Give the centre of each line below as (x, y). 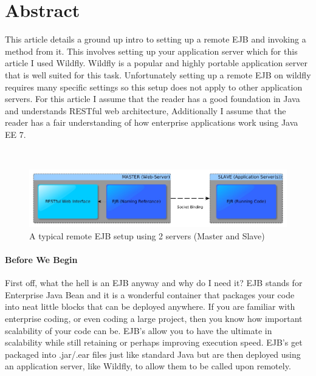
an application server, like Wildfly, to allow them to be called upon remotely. (148, 366)
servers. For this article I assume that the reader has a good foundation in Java (153, 99)
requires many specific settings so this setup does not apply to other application (154, 87)
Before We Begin (41, 260)
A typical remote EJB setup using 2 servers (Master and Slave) (147, 235)
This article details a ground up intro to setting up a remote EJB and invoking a (156, 39)
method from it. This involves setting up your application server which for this (151, 51)
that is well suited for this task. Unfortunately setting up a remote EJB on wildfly (158, 74)
